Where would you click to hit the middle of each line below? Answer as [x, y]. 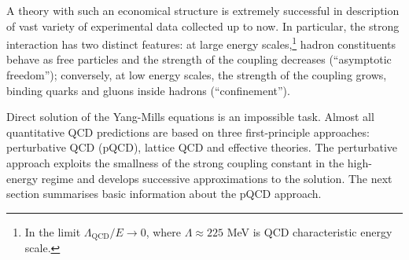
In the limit [53, 231]
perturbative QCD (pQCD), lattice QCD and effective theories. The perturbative [202, 147]
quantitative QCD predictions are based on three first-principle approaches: [188, 132]
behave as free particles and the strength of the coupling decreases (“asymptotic [199, 59]
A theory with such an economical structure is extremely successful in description [203, 10]
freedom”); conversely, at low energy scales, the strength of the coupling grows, [197, 75]
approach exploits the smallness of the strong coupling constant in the [175, 163]
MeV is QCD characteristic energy [310, 231]
